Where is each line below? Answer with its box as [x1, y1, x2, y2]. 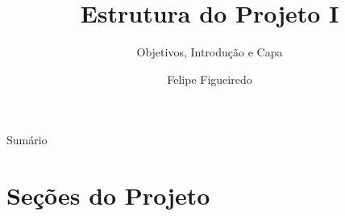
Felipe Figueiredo [167, 70, 252, 87]
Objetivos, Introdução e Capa [136, 44, 283, 60]
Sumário [6, 131, 48, 148]
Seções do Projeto [6, 179, 210, 212]
